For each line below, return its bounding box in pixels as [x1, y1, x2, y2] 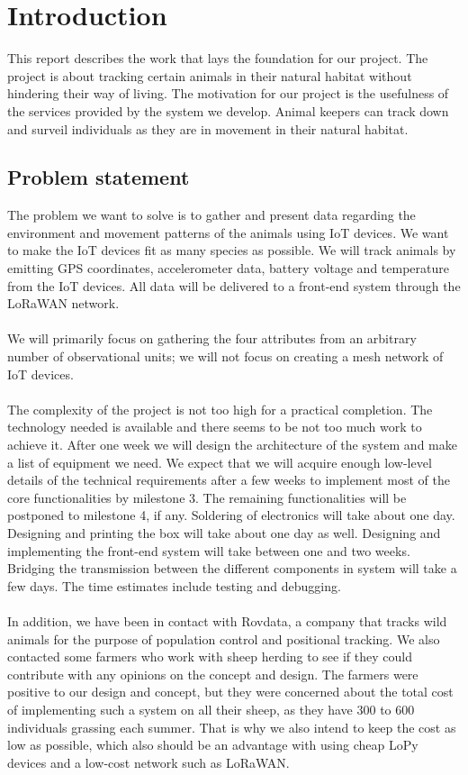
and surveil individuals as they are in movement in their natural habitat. [7, 119, 409, 138]
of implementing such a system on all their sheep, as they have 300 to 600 [7, 699, 415, 718]
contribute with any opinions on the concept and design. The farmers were [7, 664, 418, 683]
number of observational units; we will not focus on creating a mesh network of [7, 347, 444, 366]
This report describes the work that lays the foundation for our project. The [7, 49, 428, 68]
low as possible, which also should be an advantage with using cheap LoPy [7, 735, 418, 754]
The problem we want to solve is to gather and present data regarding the [7, 205, 416, 224]
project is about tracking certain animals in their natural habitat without [7, 66, 412, 85]
